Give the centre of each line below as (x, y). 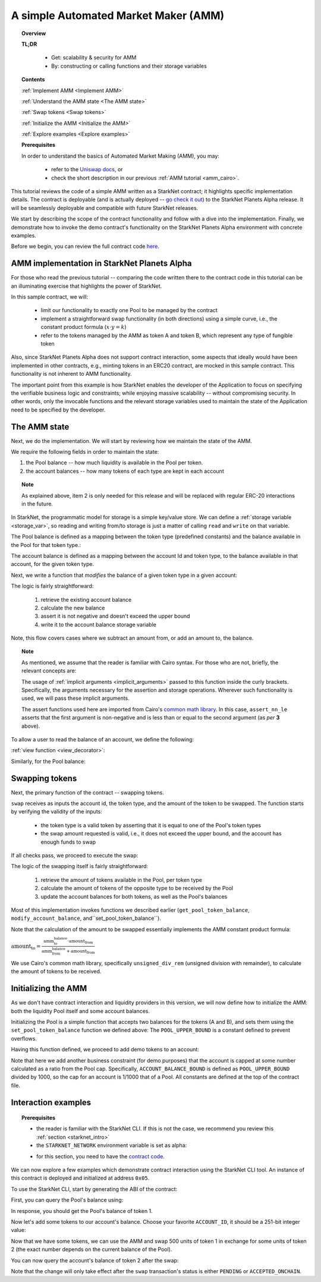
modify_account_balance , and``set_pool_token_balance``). (86, 918)
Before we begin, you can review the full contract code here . (85, 246)
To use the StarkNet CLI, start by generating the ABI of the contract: (94, 1189)
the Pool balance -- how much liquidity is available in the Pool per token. (114, 463)
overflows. (24, 1038)
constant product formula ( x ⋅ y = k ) (84, 327)
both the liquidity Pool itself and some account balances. (81, 1011)
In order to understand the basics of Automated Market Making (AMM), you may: (121, 156)
